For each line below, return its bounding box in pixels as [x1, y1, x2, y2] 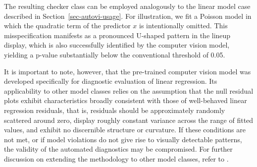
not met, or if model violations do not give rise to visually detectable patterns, [4, 134, 242, 144]
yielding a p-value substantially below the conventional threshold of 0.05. [4, 49, 225, 59]
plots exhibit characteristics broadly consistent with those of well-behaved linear [4, 95, 247, 106]
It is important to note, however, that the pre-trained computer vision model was [4, 66, 251, 76]
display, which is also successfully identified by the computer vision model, [4, 40, 230, 50]
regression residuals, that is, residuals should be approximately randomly [4, 105, 225, 115]
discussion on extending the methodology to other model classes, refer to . [4, 153, 229, 164]
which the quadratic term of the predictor [4, 20, 131, 31]
